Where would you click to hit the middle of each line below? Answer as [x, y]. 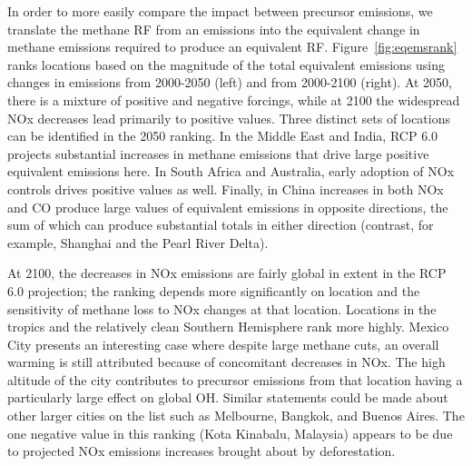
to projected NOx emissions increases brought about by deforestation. [202, 451]
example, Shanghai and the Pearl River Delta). [138, 242]
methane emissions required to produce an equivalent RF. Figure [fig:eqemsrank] [232, 47]
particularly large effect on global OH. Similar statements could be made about [228, 397]
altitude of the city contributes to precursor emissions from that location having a [235, 379]
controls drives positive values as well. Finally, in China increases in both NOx [226, 188]
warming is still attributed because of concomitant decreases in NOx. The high [226, 362]
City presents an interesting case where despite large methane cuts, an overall [223, 344]
